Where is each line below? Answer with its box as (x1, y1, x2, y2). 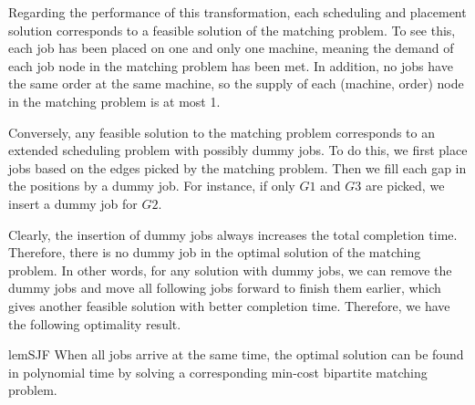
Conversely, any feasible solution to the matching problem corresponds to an (8, 122, 435, 141)
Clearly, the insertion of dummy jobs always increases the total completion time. (8, 224, 458, 244)
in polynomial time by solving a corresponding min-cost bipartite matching (8, 362, 428, 381)
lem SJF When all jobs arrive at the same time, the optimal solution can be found (8, 345, 464, 364)
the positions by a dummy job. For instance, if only (8, 176, 295, 195)
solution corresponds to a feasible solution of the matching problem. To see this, (8, 20, 456, 39)
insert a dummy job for (8, 193, 138, 213)
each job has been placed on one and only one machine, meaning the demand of (8, 38, 454, 57)
